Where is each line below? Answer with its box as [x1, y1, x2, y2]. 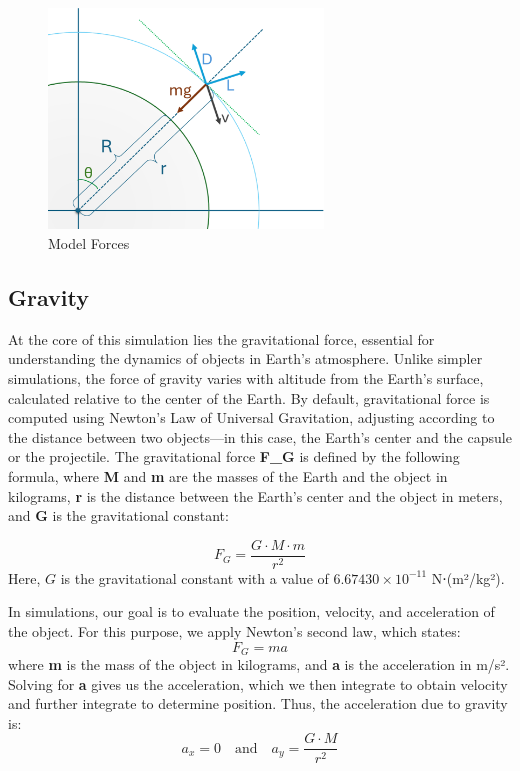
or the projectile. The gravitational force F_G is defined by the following [8, 446, 460, 467]
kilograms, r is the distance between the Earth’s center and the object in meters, [8, 485, 503, 506]
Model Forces [48, 233, 130, 254]
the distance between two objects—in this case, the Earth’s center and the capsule [8, 426, 512, 447]
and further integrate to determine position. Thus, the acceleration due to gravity [8, 693, 508, 714]
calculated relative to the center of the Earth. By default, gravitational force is [8, 387, 490, 408]
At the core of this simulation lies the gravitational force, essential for [8, 328, 435, 349]
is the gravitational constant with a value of [60, 567, 329, 588]
